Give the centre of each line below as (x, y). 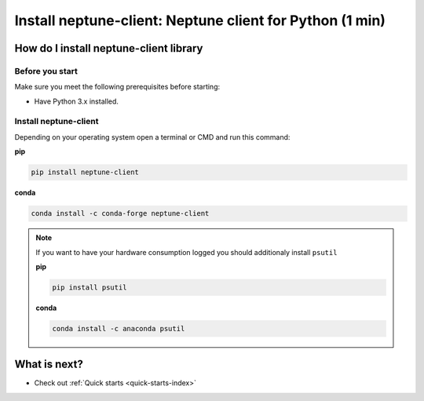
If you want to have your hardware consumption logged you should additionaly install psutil (186, 252)
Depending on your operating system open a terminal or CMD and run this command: (152, 137)
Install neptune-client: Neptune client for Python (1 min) (200, 20)
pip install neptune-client (85, 172)
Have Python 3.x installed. (77, 101)
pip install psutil (90, 287)
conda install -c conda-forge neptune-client (120, 213)
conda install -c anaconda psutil (119, 328)
